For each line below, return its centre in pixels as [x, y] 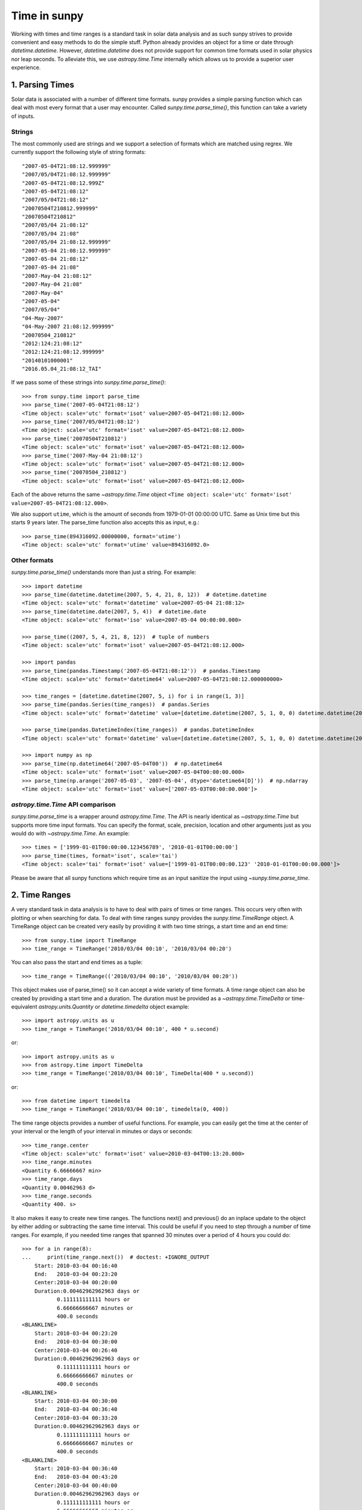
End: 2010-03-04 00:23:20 [76, 1274]
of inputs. [23, 116]
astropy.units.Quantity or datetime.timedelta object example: [114, 1006]
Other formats [32, 560]
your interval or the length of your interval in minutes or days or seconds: [102, 1131]
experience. [26, 68]
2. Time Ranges [41, 895]
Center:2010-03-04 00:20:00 [76, 1283]
